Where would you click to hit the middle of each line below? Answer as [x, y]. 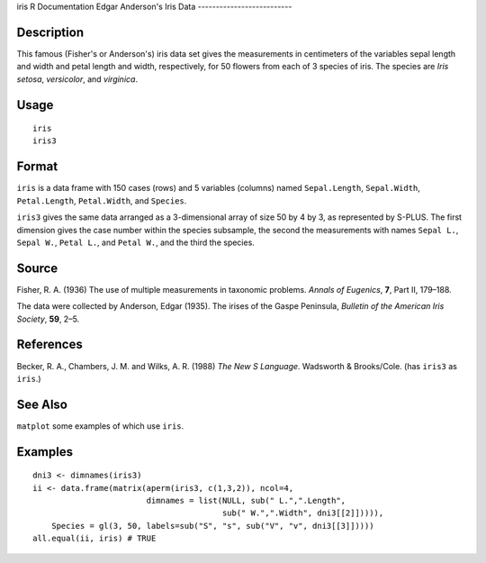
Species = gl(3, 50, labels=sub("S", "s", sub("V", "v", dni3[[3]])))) [212, 526]
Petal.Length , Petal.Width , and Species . [102, 200]
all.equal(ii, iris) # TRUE [94, 539]
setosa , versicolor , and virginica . [77, 79]
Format [37, 167]
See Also [42, 404]
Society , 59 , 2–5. [48, 319]
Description [50, 32]
